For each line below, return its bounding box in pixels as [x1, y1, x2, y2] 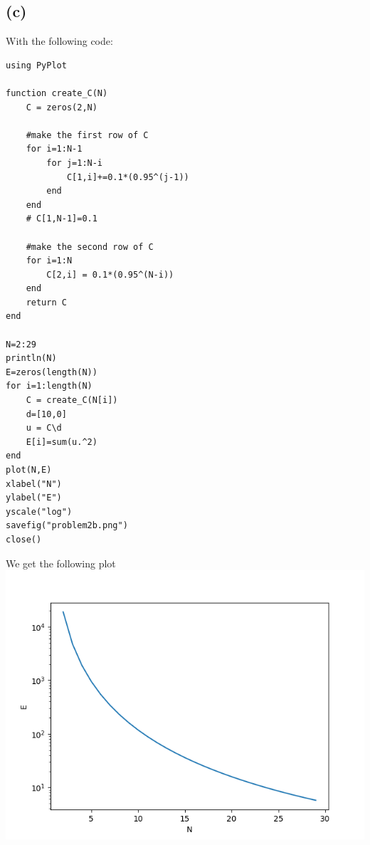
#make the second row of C [26, 241, 154, 252]
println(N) [6, 353, 57, 364]
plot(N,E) [6, 465, 52, 476]
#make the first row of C [26, 130, 149, 140]
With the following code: [6, 33, 113, 48]
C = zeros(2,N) [26, 102, 97, 112]
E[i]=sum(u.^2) [26, 436, 97, 447]
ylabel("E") [6, 493, 62, 503]
